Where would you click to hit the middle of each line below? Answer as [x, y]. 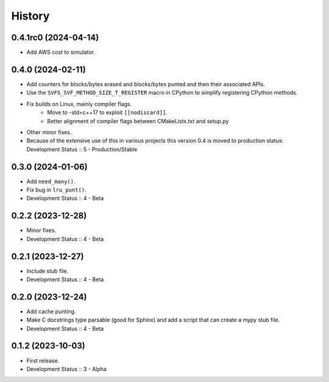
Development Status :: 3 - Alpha [66, 369]
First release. [43, 361]
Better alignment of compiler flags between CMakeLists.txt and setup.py [138, 121]
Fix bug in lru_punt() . [56, 190]
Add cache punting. [51, 311]
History [30, 16]
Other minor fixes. [49, 132]
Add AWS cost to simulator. [61, 52]
